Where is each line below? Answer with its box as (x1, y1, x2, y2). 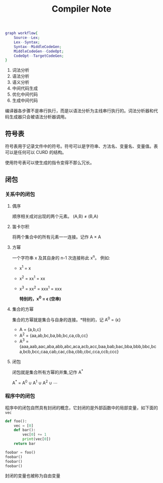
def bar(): (14, 428, 36, 433)
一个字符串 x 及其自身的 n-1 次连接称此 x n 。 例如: (12, 254, 111, 261)
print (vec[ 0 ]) (22, 437, 51, 442)
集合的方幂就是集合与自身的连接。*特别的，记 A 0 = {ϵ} (12, 316, 121, 322)
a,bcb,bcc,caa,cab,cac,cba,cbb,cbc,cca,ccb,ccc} (19, 349, 119, 355)
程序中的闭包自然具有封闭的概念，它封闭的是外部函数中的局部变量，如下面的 (5, 404, 158, 411)
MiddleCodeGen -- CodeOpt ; (14, 49, 64, 54)
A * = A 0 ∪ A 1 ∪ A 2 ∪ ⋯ (12, 379, 58, 385)
